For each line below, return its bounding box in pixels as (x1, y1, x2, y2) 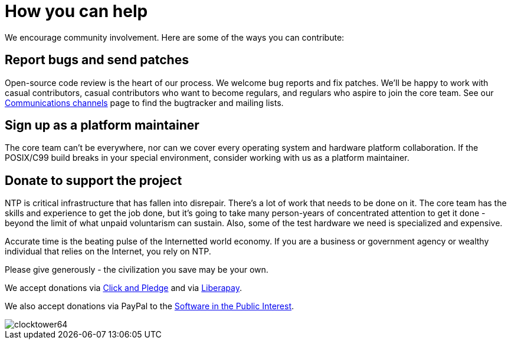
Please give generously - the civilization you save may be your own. (5, 264, 268, 275)
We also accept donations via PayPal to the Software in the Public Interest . (5, 301, 294, 312)
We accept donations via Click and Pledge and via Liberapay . (5, 283, 242, 293)
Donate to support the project (5, 173, 182, 188)
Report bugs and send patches (5, 52, 189, 68)
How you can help (5, 1, 148, 21)
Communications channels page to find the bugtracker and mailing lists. (5, 97, 284, 108)
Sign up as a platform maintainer (5, 118, 199, 133)
